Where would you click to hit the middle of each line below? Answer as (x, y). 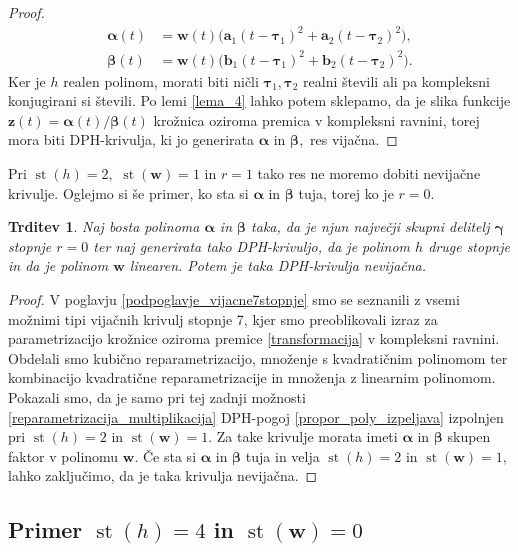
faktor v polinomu (63, 455)
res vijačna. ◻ (354, 139)
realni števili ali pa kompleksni (396, 80)
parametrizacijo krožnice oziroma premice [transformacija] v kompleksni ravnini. (254, 338)
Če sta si (170, 455)
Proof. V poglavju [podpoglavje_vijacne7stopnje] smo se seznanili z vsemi (234, 299)
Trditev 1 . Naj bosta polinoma (104, 226)
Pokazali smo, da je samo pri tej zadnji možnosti (157, 396)
